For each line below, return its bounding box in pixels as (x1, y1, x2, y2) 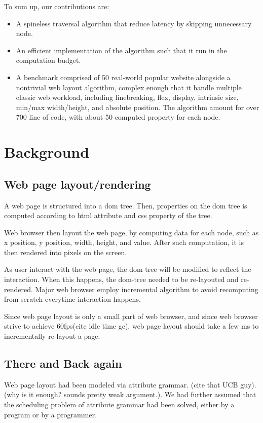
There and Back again (4, 356, 122, 371)
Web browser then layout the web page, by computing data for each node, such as (4, 227, 259, 237)
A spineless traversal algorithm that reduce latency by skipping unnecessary (16, 18, 252, 28)
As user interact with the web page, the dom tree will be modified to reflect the (4, 264, 251, 274)
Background (4, 142, 90, 162)
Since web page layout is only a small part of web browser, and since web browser (4, 310, 258, 321)
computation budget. (16, 55, 81, 65)
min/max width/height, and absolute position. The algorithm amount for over (16, 101, 259, 112)
